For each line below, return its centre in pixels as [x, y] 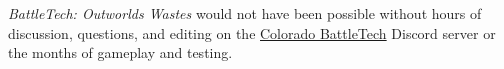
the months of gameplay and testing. [120, 52]
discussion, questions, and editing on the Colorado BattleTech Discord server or [252, 32]
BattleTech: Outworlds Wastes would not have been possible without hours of [245, 13]
